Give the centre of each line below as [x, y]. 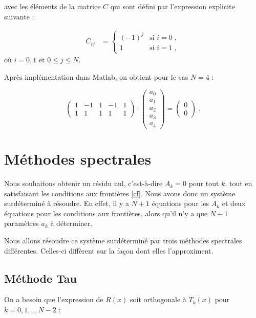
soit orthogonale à [158, 299]
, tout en [239, 183]
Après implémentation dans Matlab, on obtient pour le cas [96, 76]
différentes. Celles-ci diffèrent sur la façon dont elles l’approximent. [109, 250]
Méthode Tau [41, 278]
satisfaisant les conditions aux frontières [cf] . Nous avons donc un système [120, 193]
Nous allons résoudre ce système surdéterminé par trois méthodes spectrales [123, 241]
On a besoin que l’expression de [54, 299]
